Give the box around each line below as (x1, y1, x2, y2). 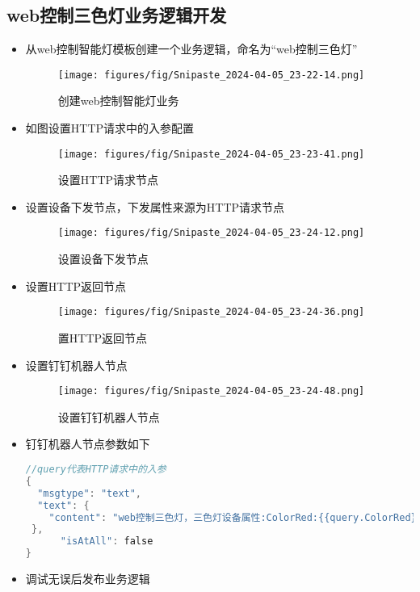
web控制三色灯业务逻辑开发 (6, 2, 227, 27)
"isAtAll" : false (60, 535, 153, 548)
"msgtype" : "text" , (37, 487, 142, 499)
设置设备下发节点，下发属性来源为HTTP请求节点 (25, 198, 285, 215)
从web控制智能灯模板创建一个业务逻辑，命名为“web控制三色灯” (25, 40, 358, 57)
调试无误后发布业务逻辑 (25, 570, 150, 587)
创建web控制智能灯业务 (57, 92, 179, 109)
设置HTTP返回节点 (25, 277, 127, 294)
